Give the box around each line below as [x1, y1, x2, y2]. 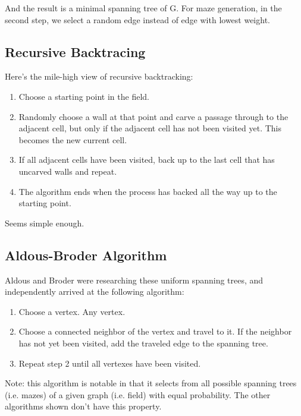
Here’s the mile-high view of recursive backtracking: [5, 70, 193, 83]
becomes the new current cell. [18, 133, 127, 146]
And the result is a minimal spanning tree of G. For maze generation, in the [5, 2, 282, 14]
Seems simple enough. [5, 216, 84, 229]
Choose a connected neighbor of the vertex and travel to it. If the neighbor [18, 325, 292, 338]
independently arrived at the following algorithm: [5, 285, 184, 298]
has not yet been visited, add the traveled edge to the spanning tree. [18, 336, 268, 349]
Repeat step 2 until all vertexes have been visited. [18, 357, 201, 369]
